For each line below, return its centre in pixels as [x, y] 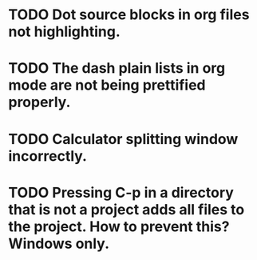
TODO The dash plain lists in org [117, 68]
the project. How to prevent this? [119, 226]
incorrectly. [48, 156]
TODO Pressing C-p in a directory [121, 192]
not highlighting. [65, 32]
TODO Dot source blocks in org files [129, 15]
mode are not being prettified [107, 85]
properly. [40, 102]
